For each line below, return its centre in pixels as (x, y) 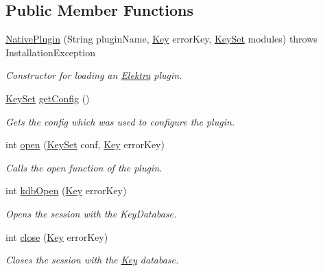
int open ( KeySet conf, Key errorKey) (85, 144)
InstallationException (50, 52)
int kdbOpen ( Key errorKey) (66, 190)
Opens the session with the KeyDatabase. (91, 213)
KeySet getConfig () (48, 98)
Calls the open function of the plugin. (84, 167)
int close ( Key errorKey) (57, 236)
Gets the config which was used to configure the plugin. (120, 121)
